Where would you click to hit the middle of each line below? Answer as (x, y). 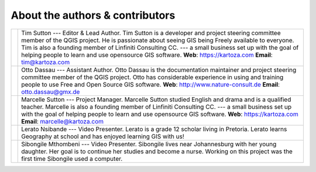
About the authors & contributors (93, 15)
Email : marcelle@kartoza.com (63, 121)
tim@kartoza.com (46, 62)
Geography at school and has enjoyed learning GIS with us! (103, 136)
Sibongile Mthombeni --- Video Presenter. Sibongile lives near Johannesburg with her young (149, 144)
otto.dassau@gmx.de (51, 92)
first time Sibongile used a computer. (72, 159)
